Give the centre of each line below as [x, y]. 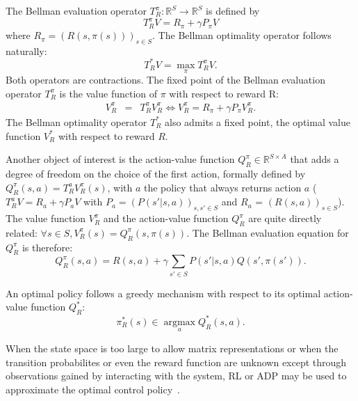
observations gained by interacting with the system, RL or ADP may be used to [176, 376]
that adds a [315, 159]
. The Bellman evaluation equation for [268, 232]
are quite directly [285, 218]
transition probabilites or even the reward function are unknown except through [176, 362]
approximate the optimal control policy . [93, 389]
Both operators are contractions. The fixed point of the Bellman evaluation [165, 80]
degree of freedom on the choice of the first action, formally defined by [156, 173]
